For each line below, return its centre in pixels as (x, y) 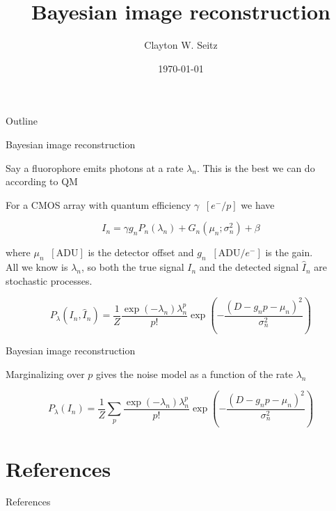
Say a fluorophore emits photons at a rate (95, 167)
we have (258, 204)
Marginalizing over (45, 374)
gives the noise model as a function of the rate (195, 374)
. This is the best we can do (256, 167)
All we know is (37, 267)
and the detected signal (249, 267)
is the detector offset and (141, 252)
